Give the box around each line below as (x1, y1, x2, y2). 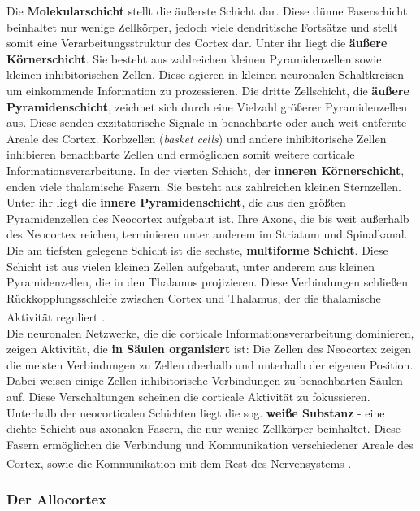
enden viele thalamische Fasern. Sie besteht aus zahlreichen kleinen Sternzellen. (6, 177, 401, 194)
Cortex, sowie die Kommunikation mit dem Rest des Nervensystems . (6, 454, 352, 471)
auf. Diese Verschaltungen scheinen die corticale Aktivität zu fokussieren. (6, 387, 370, 404)
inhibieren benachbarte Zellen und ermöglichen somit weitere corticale (6, 146, 355, 163)
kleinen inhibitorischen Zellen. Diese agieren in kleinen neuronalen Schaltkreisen (6, 66, 405, 83)
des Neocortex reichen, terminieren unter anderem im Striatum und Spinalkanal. (6, 225, 408, 242)
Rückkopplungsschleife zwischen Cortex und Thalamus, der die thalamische (6, 289, 381, 306)
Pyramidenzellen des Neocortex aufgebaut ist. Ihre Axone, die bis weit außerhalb (6, 209, 409, 226)
